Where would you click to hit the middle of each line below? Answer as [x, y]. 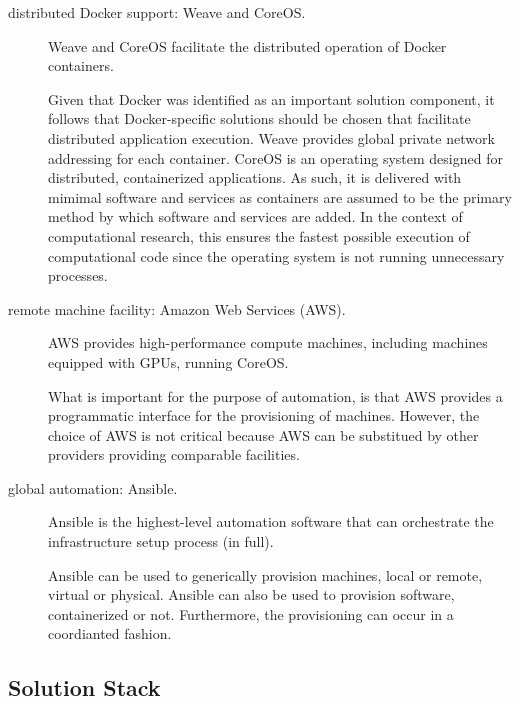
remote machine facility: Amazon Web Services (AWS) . [177, 308]
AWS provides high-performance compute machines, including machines [268, 342]
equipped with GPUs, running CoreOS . [168, 361]
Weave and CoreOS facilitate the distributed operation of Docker [247, 45]
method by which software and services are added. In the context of [255, 216]
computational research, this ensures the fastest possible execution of [259, 235]
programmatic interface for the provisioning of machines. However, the [264, 415]
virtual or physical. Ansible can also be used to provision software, [251, 594]
